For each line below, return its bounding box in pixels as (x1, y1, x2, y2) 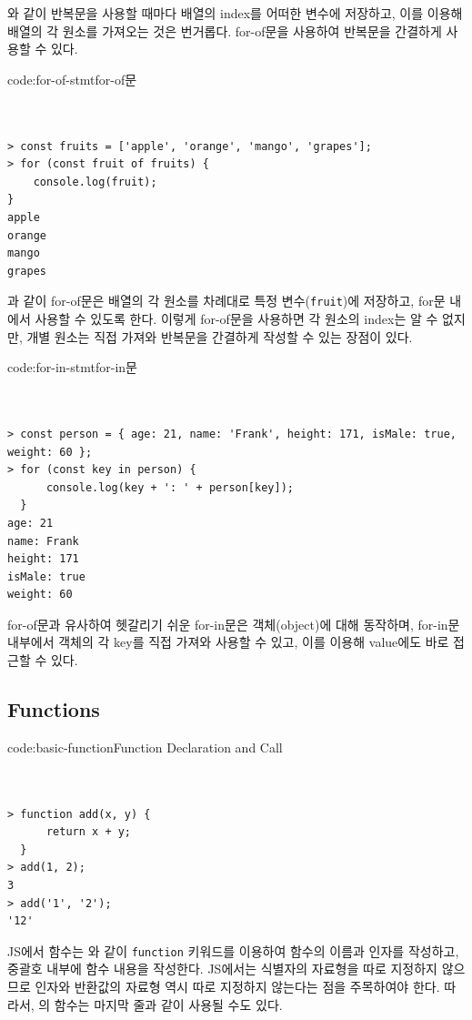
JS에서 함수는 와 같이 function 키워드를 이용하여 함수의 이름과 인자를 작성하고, (7, 941, 459, 960)
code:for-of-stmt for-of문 (7, 69, 137, 88)
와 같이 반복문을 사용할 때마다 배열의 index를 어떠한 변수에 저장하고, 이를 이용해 (7, 4, 463, 22)
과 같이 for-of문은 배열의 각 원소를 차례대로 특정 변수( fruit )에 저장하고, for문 (7, 291, 446, 310)
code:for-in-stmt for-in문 (7, 358, 137, 377)
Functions (7, 695, 100, 723)
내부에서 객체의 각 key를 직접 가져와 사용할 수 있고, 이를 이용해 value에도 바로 (7, 632, 449, 651)
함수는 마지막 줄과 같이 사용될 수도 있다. (54, 995, 283, 1014)
